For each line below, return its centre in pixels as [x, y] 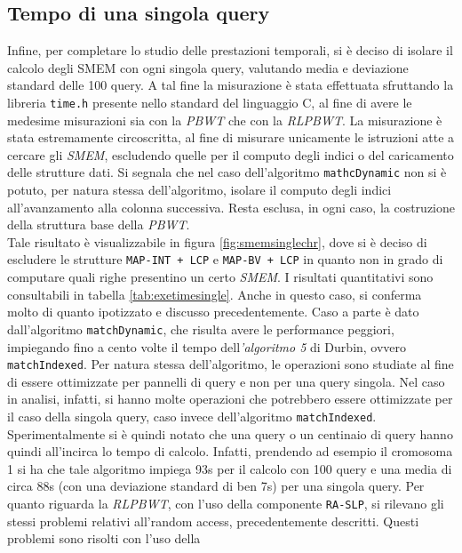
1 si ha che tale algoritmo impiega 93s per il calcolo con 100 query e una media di [230, 468]
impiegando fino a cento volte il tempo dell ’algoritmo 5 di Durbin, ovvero [207, 346]
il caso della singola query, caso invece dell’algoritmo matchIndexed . [192, 416]
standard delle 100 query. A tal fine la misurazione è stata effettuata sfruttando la [231, 85]
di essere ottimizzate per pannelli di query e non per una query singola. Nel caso [226, 381]
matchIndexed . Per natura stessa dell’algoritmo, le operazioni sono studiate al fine [231, 364]
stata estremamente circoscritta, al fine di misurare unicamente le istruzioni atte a [231, 137]
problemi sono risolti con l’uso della [104, 538]
